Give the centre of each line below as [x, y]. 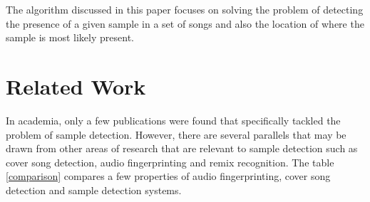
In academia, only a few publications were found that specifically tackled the [173, 120]
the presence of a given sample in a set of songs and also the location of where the [185, 23]
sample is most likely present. [70, 37]
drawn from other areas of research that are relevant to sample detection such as [182, 148]
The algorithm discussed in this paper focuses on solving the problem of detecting [185, 9]
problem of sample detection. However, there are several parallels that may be [176, 134]
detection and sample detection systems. [94, 190]
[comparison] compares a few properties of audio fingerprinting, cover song [168, 176]
